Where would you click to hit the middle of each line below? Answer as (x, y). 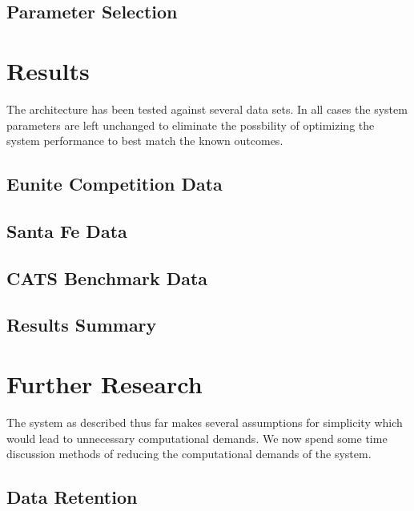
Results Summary (82, 325)
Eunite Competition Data (115, 184)
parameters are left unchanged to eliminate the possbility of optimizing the (191, 125)
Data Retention (72, 497)
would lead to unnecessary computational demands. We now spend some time (197, 438)
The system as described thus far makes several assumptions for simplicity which (205, 422)
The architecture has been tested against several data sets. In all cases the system (207, 109)
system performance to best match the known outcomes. (145, 141)
